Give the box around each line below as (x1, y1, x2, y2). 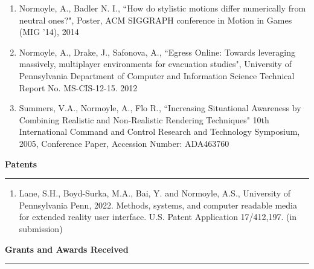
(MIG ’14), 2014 (19, 25, 79, 38)
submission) (19, 222, 63, 235)
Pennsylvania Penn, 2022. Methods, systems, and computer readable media (19, 198, 297, 211)
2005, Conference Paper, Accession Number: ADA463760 (19, 137, 229, 149)
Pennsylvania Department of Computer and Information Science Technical (19, 69, 295, 82)
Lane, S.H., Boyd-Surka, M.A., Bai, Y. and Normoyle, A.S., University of (19, 187, 291, 199)
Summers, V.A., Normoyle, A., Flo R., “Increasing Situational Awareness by (19, 102, 301, 114)
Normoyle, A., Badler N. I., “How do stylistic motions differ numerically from (19, 2, 306, 14)
